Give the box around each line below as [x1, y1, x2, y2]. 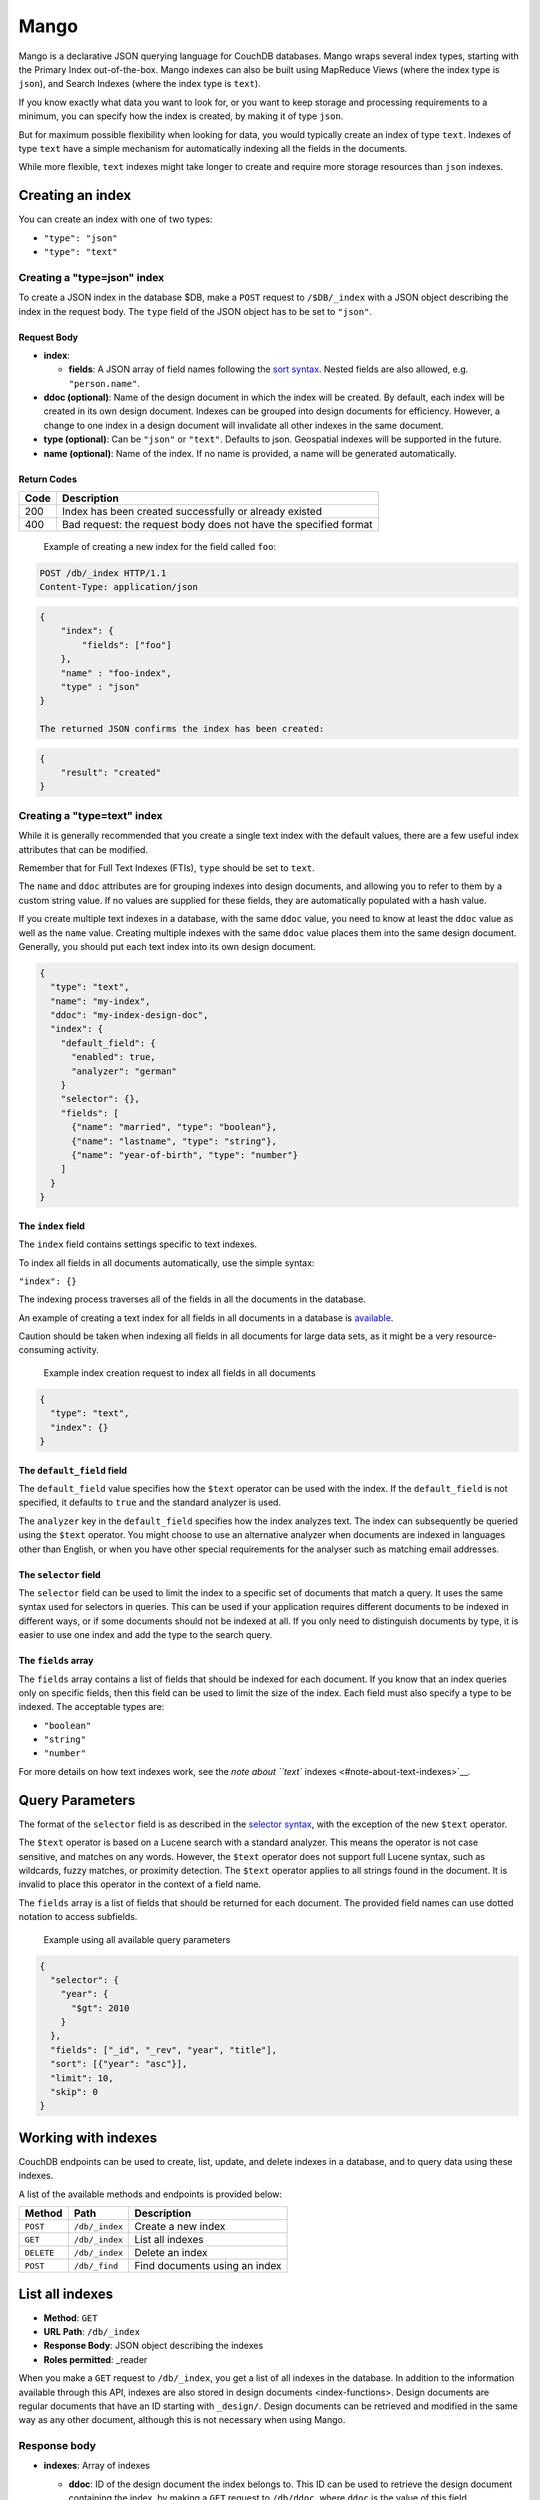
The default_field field [18, 1464, 128, 1476]
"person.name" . [68, 377, 140, 389]
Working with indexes [18, 2129, 158, 2146]
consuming [18, 1344, 65, 1356]
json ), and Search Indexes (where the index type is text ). [18, 78, 261, 90]
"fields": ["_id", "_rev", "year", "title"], [50, 2044, 277, 2055]
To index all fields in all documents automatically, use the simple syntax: [18, 1256, 315, 1269]
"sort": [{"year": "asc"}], [50, 2058, 188, 2070]
